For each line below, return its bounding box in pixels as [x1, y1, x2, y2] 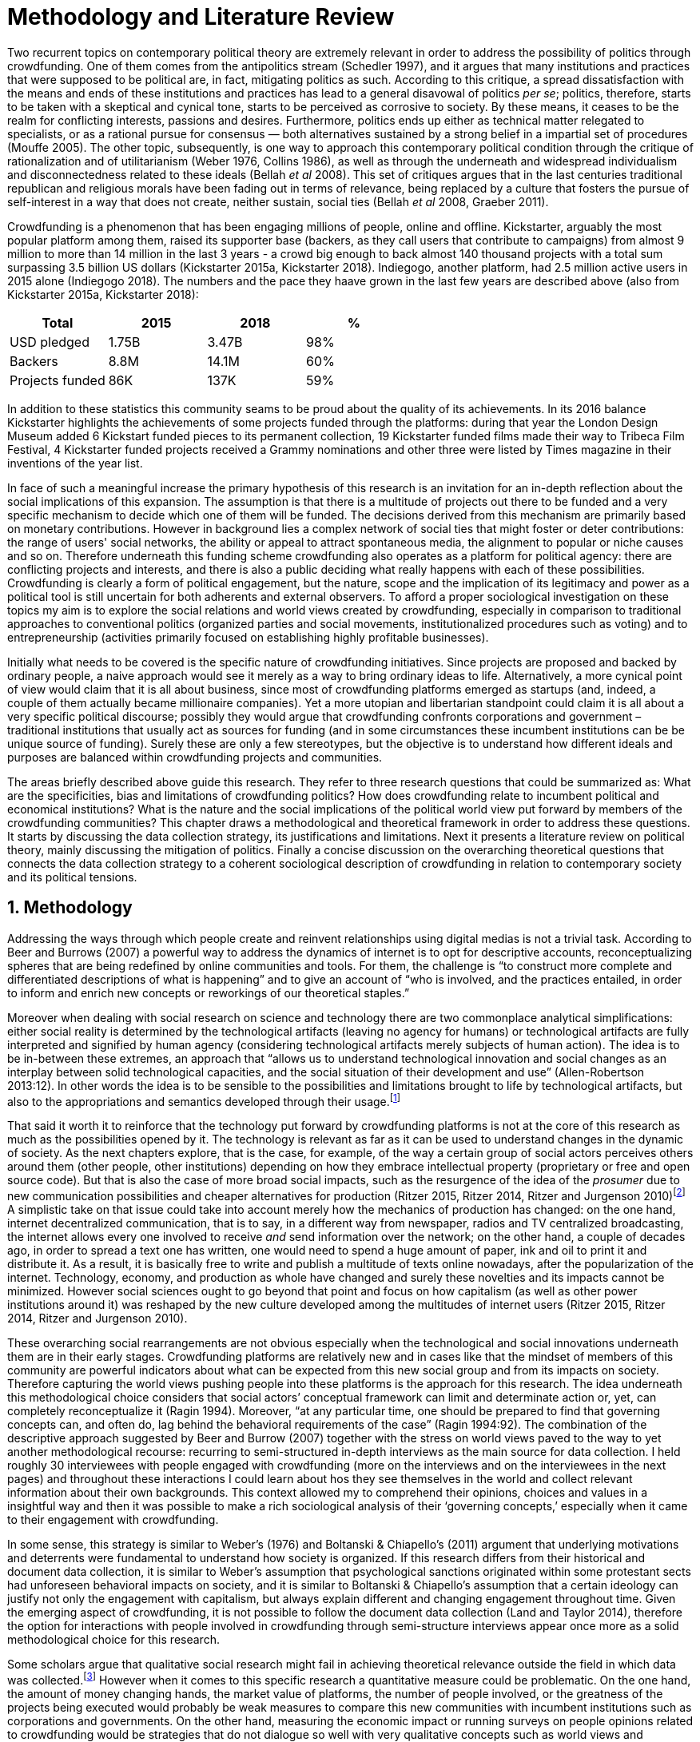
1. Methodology [7, 897, 133, 918]
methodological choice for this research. [7, 1632, 220, 1646]
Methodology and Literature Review [7, 3, 395, 30]
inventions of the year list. [7, 455, 143, 470]
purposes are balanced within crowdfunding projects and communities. [7, 750, 383, 764]
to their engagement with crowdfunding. [7, 1512, 219, 1526]
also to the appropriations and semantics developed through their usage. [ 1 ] [7, 1092, 401, 1108]
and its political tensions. [7, 869, 137, 884]
